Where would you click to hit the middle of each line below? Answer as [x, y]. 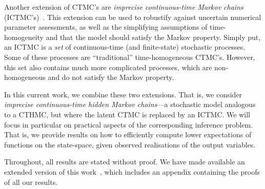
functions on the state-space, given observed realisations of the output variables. [130, 144]
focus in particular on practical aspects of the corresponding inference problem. [129, 124]
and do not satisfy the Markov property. [111, 77]
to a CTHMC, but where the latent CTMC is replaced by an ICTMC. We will [127, 114]
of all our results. [31, 182]
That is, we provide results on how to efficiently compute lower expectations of [128, 134]
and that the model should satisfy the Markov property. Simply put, [153, 37]
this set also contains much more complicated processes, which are [108, 67]
